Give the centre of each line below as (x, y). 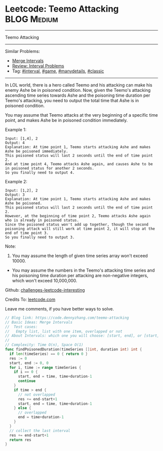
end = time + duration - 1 (41, 417)
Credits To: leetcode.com (30, 299)
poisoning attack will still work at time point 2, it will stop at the (80, 229)
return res (20, 440)
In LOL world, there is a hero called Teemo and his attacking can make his (79, 85)
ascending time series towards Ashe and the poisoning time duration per (78, 95)
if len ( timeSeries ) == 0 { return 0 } (49, 354)
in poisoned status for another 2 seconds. (50, 168)
